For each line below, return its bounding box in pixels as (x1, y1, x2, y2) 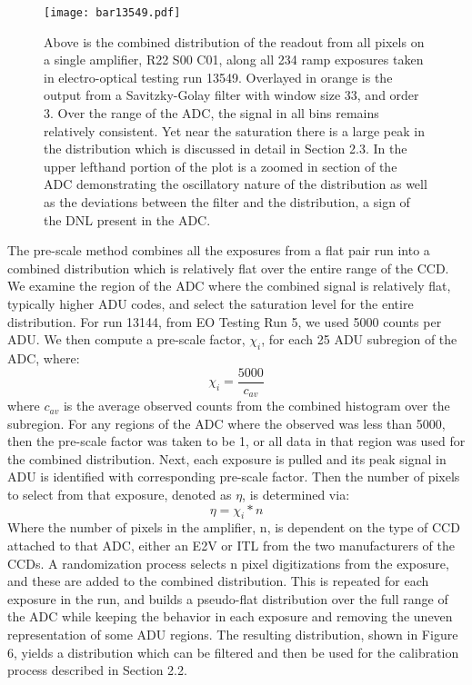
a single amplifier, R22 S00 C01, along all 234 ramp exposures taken (44, 50, 424, 69)
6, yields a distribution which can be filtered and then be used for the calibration (7, 642, 459, 661)
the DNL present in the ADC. (44, 210, 211, 229)
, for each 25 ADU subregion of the (261, 330, 457, 349)
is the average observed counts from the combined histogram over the (63, 396, 450, 415)
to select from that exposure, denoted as (7, 485, 232, 504)
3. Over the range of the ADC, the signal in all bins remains (44, 104, 379, 123)
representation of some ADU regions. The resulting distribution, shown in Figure (7, 624, 458, 643)
